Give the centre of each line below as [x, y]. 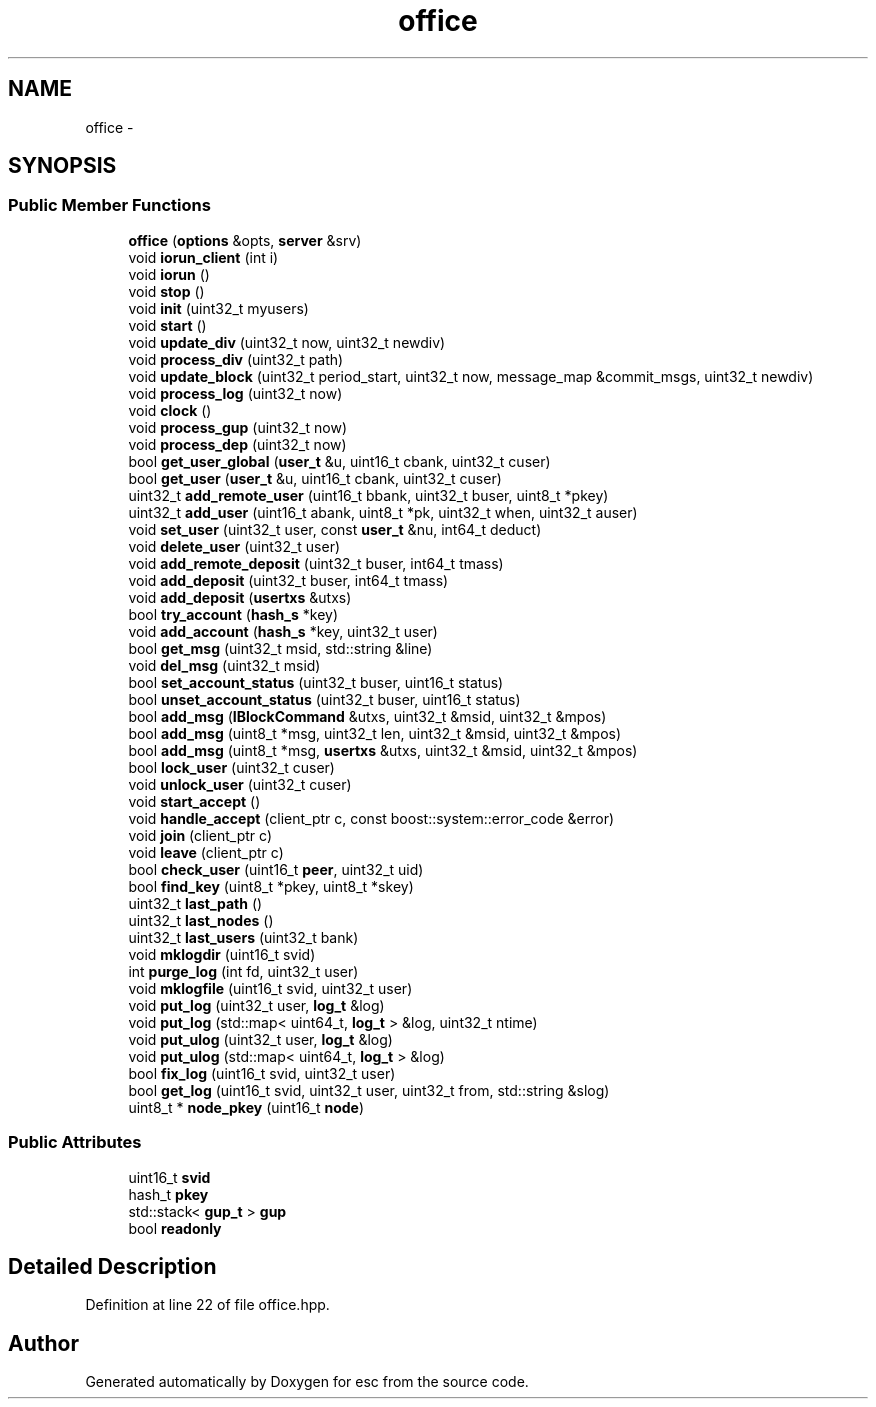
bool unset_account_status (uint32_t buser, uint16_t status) [324, 699]
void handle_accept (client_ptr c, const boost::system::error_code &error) [371, 818]
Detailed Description [112, 1266]
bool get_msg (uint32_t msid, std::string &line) [280, 648]
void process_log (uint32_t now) [235, 393]
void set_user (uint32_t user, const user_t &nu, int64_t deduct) [335, 529]
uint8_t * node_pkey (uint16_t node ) [246, 1107]
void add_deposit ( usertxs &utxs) [240, 597]
